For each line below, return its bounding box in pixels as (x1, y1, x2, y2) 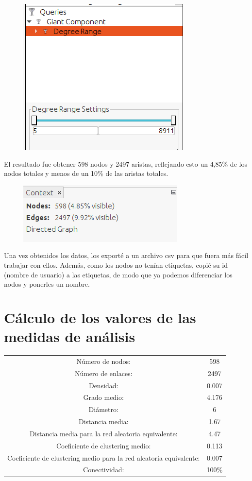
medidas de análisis (4, 326, 135, 346)
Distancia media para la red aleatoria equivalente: (30, 428, 178, 438)
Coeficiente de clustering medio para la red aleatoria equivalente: (7, 452, 200, 463)
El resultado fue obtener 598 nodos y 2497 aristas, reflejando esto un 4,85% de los (4, 158, 247, 169)
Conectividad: (83, 464, 124, 475)
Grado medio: (83, 392, 124, 402)
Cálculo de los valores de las (4, 307, 196, 327)
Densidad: (88, 380, 118, 390)
